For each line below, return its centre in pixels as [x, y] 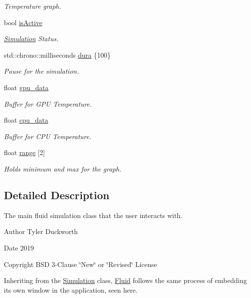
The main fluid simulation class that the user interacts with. [93, 215]
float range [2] [24, 152]
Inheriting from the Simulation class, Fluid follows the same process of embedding [125, 280]
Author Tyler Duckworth [41, 231]
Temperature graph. [33, 6]
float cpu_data [26, 120]
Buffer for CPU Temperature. [48, 136]
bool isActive [23, 22]
